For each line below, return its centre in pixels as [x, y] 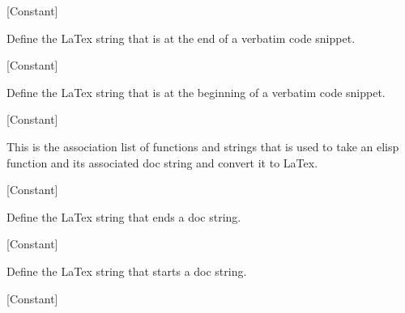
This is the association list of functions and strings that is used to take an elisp [203, 146]
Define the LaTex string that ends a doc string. [124, 216]
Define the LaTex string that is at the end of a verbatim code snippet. [181, 38]
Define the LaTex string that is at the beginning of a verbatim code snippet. [196, 92]
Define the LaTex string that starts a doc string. [127, 271]
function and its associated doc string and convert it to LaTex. [162, 162]
